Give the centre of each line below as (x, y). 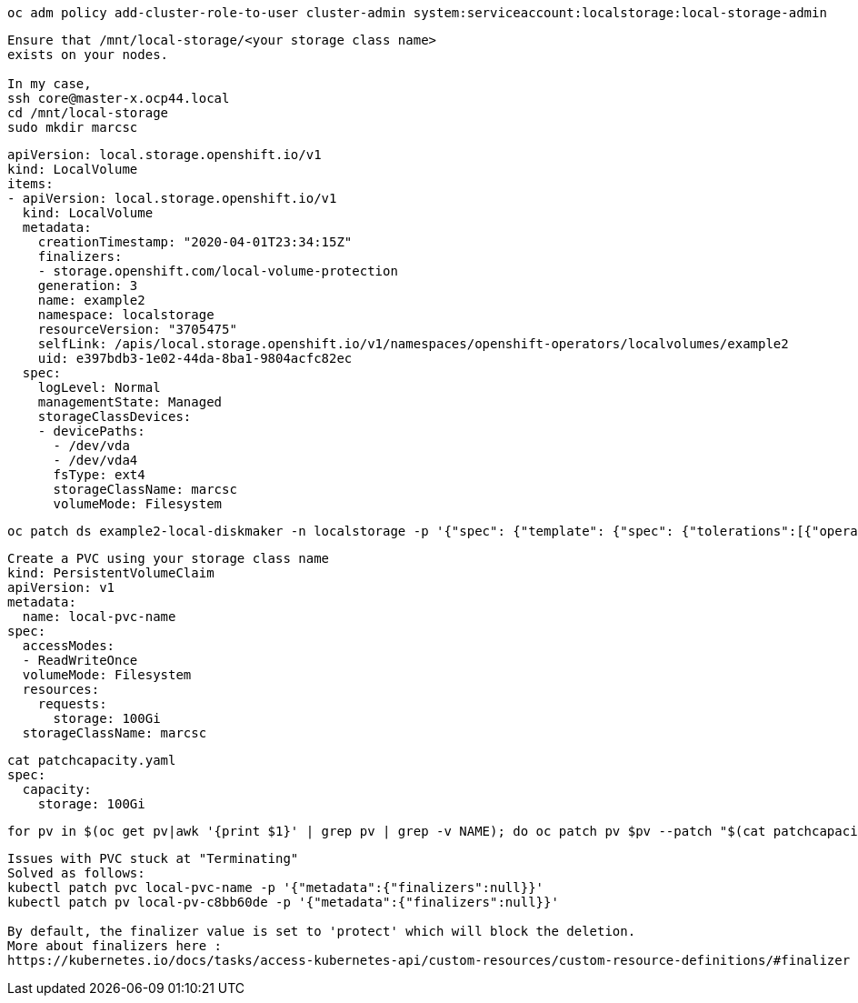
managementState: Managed (130, 402)
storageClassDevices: (115, 416)
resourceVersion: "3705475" (137, 329)
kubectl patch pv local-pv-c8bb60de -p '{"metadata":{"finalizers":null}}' (283, 902)
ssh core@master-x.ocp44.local (119, 98)
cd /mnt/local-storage (88, 113)
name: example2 (91, 300)
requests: (72, 704)
